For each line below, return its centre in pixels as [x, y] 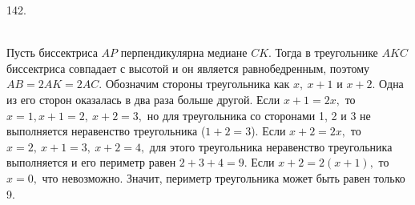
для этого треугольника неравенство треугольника [271, 146]
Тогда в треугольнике [326, 52]
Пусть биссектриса [52, 52]
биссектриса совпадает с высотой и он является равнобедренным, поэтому [188, 68]
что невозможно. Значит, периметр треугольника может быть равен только [224, 177]
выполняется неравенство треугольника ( [106, 131]
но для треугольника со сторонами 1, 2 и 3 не [259, 115]
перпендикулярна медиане [184, 52]
